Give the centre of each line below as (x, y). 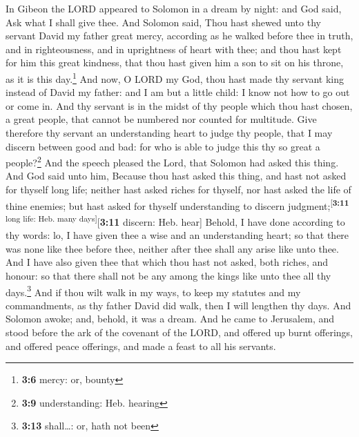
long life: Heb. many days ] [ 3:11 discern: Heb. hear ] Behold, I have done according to (175, 220)
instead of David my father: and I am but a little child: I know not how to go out (178, 92)
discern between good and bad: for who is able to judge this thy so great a (163, 146)
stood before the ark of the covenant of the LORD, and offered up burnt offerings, (179, 332)
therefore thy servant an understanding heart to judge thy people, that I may (169, 133)
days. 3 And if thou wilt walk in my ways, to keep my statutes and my (153, 291)
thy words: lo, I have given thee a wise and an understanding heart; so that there (177, 235)
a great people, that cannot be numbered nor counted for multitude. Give (161, 119)
